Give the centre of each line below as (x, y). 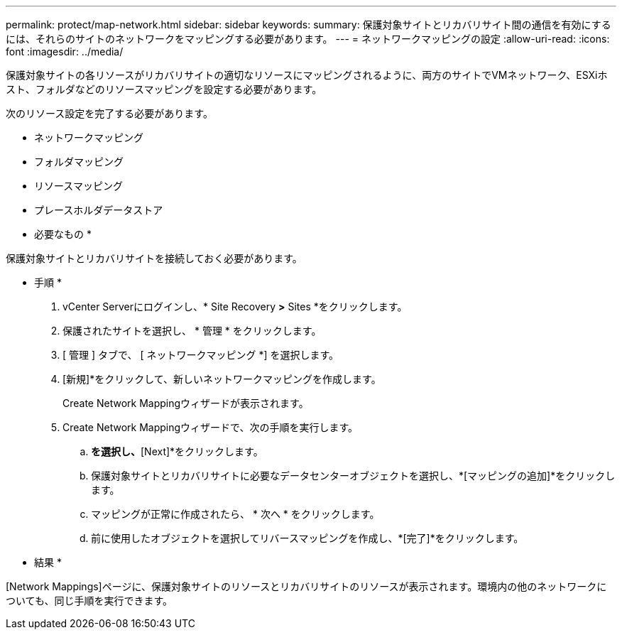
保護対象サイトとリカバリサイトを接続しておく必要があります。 (154, 258)
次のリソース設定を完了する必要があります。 (109, 113)
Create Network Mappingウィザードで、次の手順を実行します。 (211, 427)
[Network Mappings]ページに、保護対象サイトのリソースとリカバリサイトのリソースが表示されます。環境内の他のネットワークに (306, 586)
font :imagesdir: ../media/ (65, 51)
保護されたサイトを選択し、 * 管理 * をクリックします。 (192, 331)
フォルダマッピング (79, 162)
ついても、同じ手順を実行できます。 (89, 601)
